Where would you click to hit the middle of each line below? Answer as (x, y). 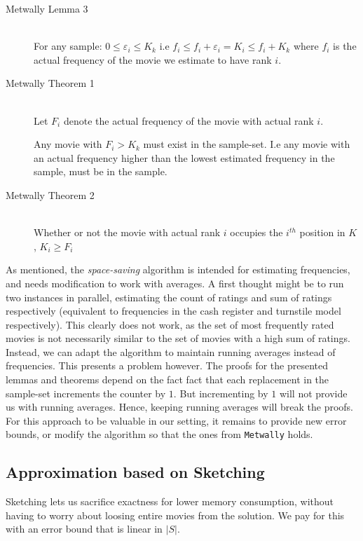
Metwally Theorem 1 (50, 83)
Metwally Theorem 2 (50, 194)
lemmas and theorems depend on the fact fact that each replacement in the (167, 379)
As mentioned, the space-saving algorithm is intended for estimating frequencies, (178, 269)
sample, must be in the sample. (101, 171)
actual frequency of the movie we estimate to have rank (153, 59)
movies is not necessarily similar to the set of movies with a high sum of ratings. (178, 338)
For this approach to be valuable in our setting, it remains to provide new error (176, 420)
